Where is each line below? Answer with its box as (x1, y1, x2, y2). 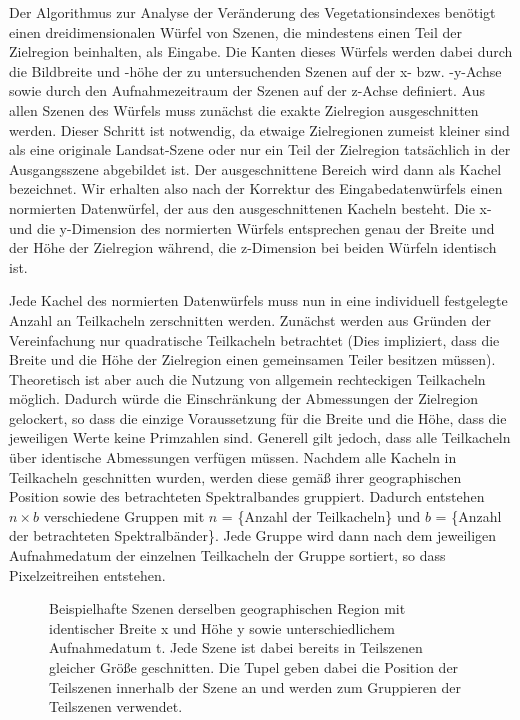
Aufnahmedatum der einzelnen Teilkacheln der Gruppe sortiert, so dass (9, 545, 446, 566)
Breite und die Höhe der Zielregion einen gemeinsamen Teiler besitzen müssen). (9, 349, 496, 370)
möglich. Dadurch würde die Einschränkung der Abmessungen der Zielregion (9, 388, 479, 409)
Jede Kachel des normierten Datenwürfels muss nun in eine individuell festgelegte (9, 290, 508, 311)
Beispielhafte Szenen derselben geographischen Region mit (49, 598, 406, 619)
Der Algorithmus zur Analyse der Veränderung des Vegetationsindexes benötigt (9, 2, 496, 22)
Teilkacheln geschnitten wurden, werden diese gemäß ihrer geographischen (9, 466, 462, 487)
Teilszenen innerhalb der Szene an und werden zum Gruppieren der (49, 676, 461, 697)
